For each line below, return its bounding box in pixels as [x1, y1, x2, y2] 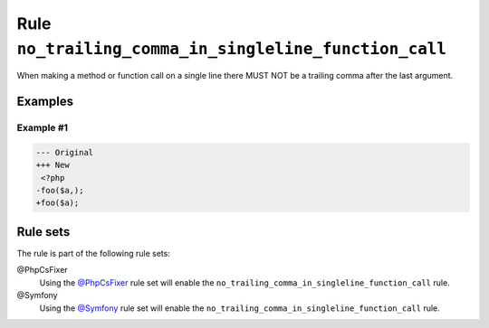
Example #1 [16, 122, 68, 135]
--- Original [35, 147, 94, 157]
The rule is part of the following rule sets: [16, 248, 171, 258]
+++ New [35, 160, 70, 171]
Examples [16, 94, 74, 109]
